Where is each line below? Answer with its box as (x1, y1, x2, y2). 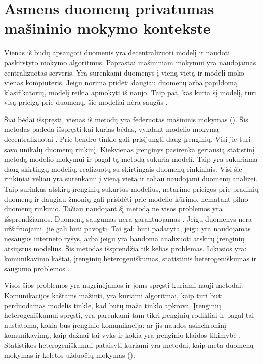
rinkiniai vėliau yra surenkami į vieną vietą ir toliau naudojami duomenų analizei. (4, 173, 258, 184)
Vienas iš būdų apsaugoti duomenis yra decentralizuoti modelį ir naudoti (4, 47, 230, 58)
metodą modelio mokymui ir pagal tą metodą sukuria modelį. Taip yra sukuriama (4, 154, 258, 164)
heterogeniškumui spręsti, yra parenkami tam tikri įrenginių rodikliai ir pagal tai (4, 310, 254, 320)
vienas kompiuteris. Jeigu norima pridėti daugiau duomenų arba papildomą (4, 77, 238, 88)
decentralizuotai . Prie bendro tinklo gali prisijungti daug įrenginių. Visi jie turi (4, 134, 251, 144)
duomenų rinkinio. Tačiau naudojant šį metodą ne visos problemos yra (4, 203, 223, 214)
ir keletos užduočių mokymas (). (35, 349, 135, 360)
